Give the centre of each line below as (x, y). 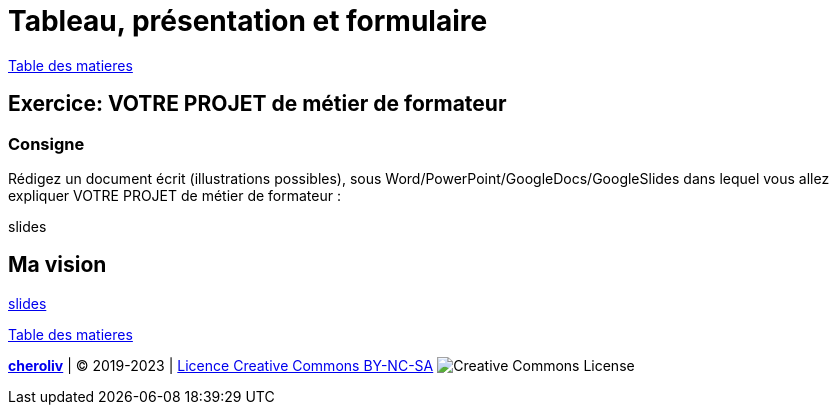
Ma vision (57, 265)
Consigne (46, 143)
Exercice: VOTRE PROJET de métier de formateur (257, 104)
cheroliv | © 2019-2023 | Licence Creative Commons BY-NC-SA (221, 365)
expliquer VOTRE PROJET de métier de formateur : (174, 195)
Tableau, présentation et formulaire (248, 21)
